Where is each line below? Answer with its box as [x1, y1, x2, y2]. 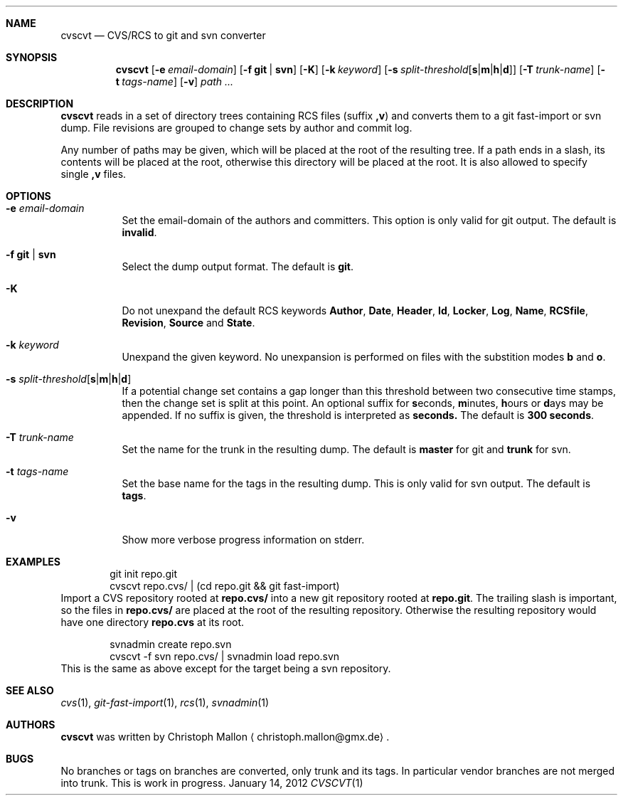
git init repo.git [110, 568, 178, 580]
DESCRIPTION [6, 97, 74, 110]
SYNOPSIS [6, 51, 58, 63]
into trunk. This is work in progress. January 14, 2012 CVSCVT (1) [60, 777, 363, 789]
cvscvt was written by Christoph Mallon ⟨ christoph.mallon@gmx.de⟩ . [60, 731, 390, 743]
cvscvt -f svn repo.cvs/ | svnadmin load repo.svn [110, 650, 340, 662]
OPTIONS [6, 190, 51, 202]
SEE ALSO [6, 684, 54, 696]
